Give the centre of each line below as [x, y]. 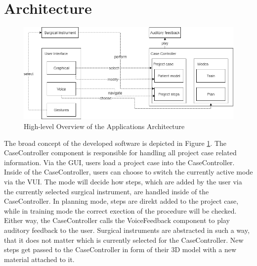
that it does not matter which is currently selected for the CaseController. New [124, 240]
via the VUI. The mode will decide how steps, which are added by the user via [123, 181]
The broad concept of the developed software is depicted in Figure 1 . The [115, 143]
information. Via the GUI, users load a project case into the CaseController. [119, 162]
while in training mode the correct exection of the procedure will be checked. [120, 210]
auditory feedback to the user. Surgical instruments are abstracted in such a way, [127, 230]
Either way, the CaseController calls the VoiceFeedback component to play [117, 220]
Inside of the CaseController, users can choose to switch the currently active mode [128, 172]
